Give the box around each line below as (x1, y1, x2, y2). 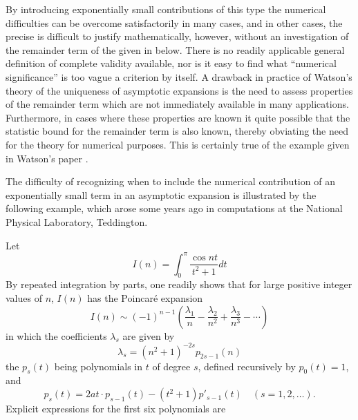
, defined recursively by (198, 359, 296, 373)
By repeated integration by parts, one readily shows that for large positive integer (6, 277, 352, 292)
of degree (152, 359, 191, 373)
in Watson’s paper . (6, 151, 88, 165)
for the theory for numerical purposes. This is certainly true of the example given (6, 137, 350, 151)
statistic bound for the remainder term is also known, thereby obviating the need (6, 124, 348, 138)
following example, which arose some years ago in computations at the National (6, 201, 343, 216)
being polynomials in (54, 359, 143, 373)
